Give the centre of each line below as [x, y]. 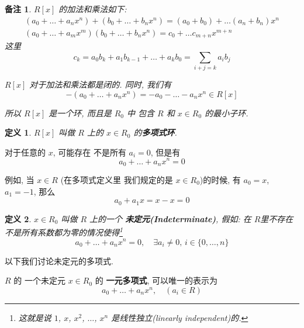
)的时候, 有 [220, 180]
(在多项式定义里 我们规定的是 [117, 180]
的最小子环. [227, 113]
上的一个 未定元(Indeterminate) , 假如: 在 [170, 218]
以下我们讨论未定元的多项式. [59, 260]
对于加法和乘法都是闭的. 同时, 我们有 [100, 84]
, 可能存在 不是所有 [89, 152]
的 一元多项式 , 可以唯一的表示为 [156, 280]
